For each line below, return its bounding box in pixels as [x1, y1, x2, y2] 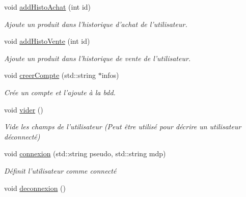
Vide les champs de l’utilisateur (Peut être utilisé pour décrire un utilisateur [4, 121, 241, 132]
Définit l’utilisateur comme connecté [4, 165, 117, 176]
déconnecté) [4, 131, 40, 142]
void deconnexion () [4, 182, 66, 193]
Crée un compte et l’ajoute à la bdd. [4, 87, 116, 97]
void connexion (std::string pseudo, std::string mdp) [4, 148, 166, 159]
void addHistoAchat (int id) [4, 2, 91, 12]
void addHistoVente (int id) [4, 36, 90, 46]
